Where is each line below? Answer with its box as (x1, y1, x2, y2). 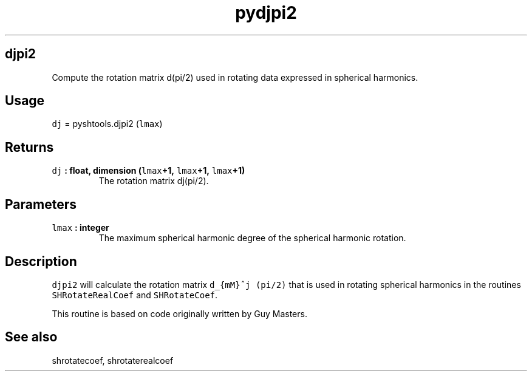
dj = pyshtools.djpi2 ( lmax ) (52, 118, 163, 129)
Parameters (5, 196, 77, 212)
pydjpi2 (235, 2, 297, 23)
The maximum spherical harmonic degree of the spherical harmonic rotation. (98, 233, 406, 244)
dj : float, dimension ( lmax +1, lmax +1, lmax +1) (52, 165, 245, 176)
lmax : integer (52, 222, 109, 233)
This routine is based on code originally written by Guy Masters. (52, 308, 307, 319)
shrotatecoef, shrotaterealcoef (52, 355, 174, 366)
